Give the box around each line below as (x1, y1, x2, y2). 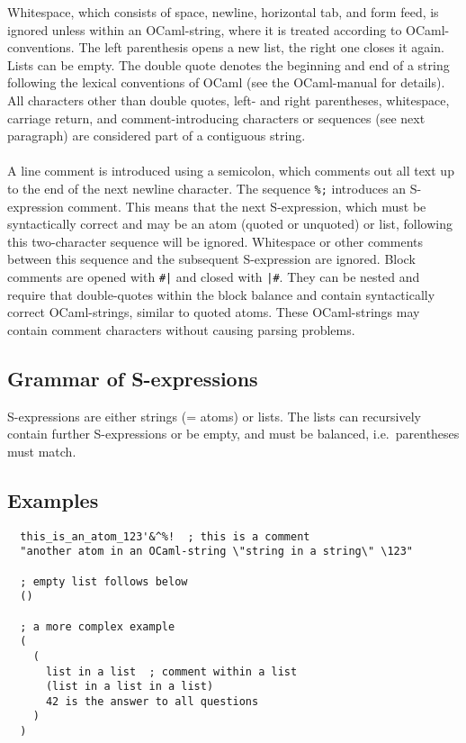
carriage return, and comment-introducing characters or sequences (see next (7, 108, 426, 127)
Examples (7, 485, 99, 513)
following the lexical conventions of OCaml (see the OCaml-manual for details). (7, 73, 445, 92)
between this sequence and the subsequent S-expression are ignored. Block (7, 249, 416, 268)
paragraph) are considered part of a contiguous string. (7, 126, 306, 145)
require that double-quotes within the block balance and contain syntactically (7, 285, 435, 304)
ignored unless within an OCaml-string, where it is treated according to (7, 20, 402, 39)
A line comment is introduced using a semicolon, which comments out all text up (7, 161, 454, 180)
